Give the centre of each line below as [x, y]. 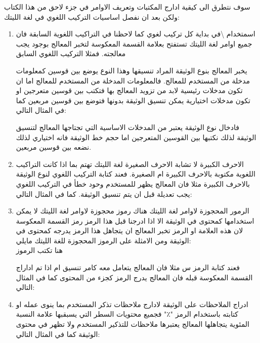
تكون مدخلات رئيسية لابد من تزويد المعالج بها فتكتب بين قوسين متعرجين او [129, 90]
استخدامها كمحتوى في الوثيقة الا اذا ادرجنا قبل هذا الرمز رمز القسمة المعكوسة [135, 220]
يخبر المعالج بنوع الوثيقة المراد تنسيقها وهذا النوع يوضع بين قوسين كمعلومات [132, 70]
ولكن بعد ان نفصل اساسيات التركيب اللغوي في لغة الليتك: [92, 16]
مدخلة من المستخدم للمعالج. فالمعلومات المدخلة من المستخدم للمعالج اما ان [133, 80]
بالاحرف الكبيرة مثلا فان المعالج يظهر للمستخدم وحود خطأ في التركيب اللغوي [133, 183]
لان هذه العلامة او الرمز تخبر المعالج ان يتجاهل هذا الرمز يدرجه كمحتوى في [129, 230]
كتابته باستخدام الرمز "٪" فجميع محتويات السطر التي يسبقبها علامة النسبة [127, 314]
